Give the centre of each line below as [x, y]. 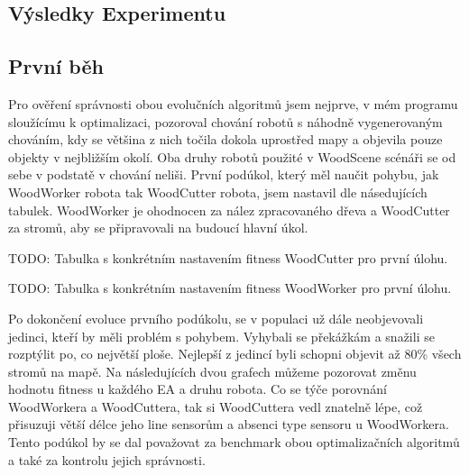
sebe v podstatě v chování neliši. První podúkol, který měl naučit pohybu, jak [224, 174]
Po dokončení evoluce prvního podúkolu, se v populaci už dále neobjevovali [216, 318]
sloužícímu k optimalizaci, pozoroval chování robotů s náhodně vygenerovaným [225, 121]
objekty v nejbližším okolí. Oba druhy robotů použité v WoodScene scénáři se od [232, 156]
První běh [56, 66]
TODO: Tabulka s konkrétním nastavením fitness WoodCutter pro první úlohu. [228, 257]
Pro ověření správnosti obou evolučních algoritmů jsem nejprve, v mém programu [233, 103]
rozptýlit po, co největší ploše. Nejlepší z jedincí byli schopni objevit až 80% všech [235, 354]
